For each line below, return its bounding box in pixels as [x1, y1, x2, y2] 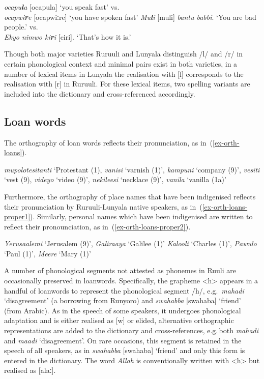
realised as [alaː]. [4, 365, 56, 375]
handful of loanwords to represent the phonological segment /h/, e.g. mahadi [4, 285, 244, 296]
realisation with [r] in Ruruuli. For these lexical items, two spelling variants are [4, 78, 250, 89]
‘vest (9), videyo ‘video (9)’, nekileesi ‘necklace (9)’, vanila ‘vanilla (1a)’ [4, 174, 226, 185]
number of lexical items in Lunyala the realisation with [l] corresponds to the [4, 68, 244, 79]
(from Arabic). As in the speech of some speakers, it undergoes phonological [4, 305, 241, 315]
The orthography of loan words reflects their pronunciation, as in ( [4, 137, 213, 148]
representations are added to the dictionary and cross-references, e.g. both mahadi [4, 325, 259, 336]
